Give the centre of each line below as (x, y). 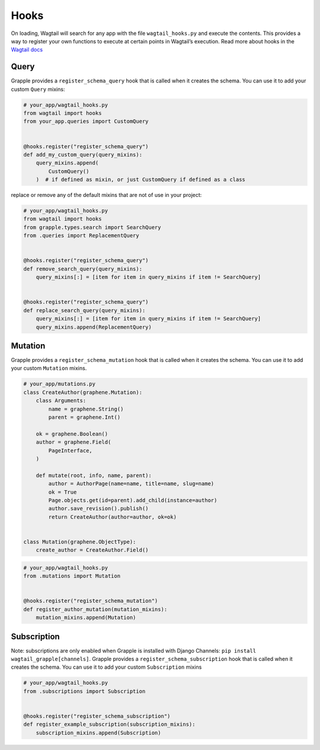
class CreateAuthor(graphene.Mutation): (83, 392)
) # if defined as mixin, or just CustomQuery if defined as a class (141, 180)
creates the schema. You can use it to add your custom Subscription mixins (106, 667)
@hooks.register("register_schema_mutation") (91, 601)
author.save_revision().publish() (98, 509)
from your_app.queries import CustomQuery (86, 121)
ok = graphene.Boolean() (72, 434)
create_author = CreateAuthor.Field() (92, 550)
